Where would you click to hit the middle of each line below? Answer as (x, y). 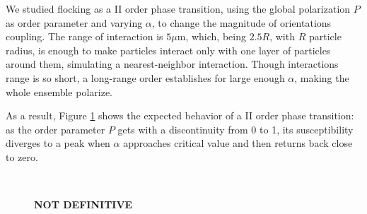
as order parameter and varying (74, 22)
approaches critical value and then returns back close (238, 143)
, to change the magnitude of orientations (241, 22)
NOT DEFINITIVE (83, 204)
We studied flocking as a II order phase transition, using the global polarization (178, 8)
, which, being (216, 36)
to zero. (22, 156)
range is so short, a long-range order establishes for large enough (145, 77)
